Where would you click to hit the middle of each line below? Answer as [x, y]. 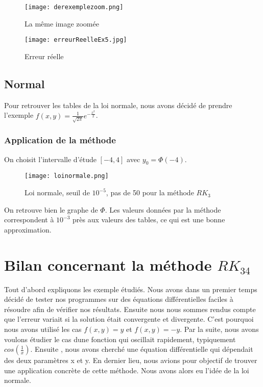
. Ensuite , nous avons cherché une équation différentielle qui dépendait [142, 349]
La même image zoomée [62, 23]
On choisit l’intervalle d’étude [50, 159]
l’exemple [19, 115]
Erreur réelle [44, 56]
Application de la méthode [60, 140]
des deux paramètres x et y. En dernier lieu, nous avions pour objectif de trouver [131, 360]
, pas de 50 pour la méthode [150, 192]
